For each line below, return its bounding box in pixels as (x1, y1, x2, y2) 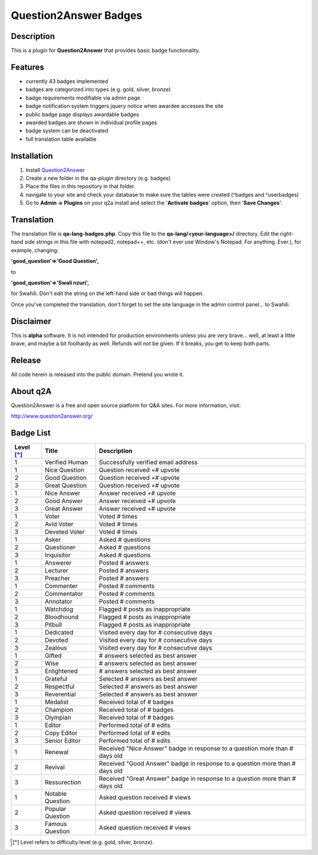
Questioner (44, 543, 76, 552)
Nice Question (44, 466, 85, 474)
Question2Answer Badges (11, 9, 143, 22)
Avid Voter (44, 520, 74, 529)
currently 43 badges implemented (25, 77, 108, 85)
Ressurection (44, 778, 82, 787)
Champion (44, 706, 74, 714)
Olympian (44, 714, 72, 722)
